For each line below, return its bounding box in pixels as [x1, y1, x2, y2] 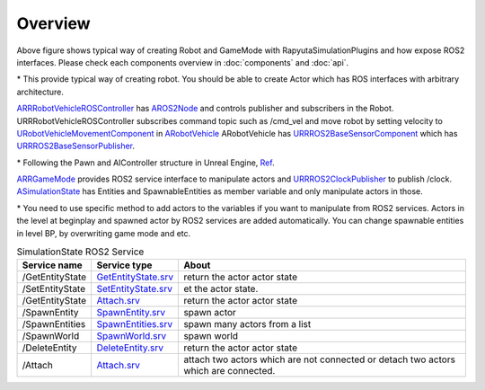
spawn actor [183, 306, 237, 319]
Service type [96, 259, 153, 271]
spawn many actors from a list [183, 318, 312, 331]
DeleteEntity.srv [96, 341, 163, 354]
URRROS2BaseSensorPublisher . [16, 140, 135, 152]
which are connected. [183, 365, 276, 377]
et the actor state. [183, 283, 259, 296]
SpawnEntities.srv [96, 318, 173, 331]
